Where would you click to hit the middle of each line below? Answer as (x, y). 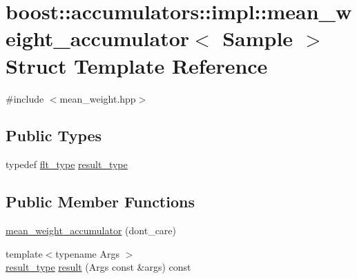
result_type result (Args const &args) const (98, 267)
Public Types (54, 135)
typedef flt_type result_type (67, 164)
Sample (258, 38)
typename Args (87, 253)
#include (25, 98)
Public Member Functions (100, 201)
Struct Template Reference (137, 65)
